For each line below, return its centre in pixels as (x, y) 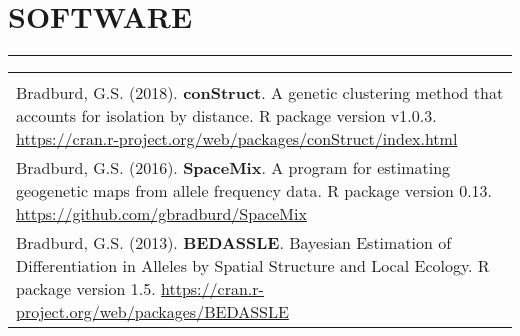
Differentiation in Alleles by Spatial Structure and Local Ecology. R (253, 266)
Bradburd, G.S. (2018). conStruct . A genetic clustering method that (260, 93)
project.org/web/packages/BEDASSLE (152, 312)
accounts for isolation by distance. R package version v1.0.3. (226, 116)
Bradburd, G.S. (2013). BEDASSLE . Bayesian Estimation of (234, 243)
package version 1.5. (86, 289)
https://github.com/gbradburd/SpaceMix (161, 214)
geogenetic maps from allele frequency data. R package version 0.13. (254, 191)
